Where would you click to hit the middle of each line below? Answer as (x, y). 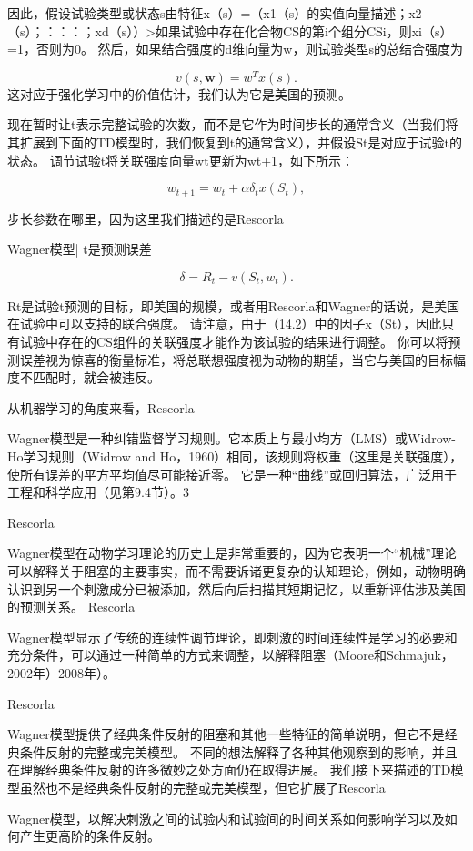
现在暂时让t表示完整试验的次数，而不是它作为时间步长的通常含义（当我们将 (233, 124)
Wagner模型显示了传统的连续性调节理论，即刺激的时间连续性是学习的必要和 (232, 637)
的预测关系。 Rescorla (71, 607)
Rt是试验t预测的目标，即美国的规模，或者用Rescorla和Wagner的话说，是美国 (234, 305)
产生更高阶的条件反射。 (90, 836)
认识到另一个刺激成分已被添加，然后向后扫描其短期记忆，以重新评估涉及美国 (236, 588)
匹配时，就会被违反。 (96, 377)
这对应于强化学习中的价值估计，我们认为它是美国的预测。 (179, 93)
